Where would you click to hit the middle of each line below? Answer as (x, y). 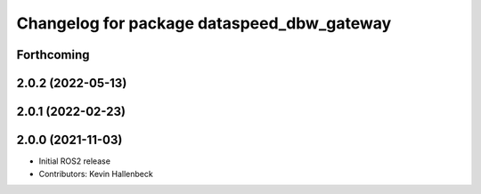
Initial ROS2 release (75, 161)
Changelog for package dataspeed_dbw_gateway (204, 23)
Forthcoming (53, 55)
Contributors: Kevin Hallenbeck (96, 174)
